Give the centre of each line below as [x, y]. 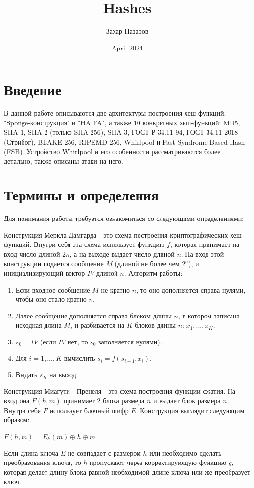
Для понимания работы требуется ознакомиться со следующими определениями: [124, 218]
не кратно [115, 289]
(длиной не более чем [147, 263]
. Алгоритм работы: [153, 273]
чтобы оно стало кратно [51, 299]
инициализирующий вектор [45, 273]
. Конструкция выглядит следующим [190, 410]
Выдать [26, 375]
